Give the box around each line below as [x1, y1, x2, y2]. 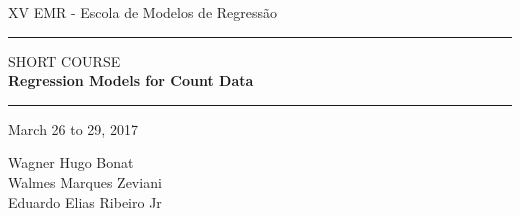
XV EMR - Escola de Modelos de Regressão [8, 2, 278, 22]
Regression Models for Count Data [8, 70, 254, 91]
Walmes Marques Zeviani [8, 171, 162, 192]
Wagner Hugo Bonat [8, 152, 134, 173]
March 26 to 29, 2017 [8, 118, 138, 139]
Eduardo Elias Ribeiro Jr [8, 191, 162, 212]
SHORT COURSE [8, 50, 121, 71]
